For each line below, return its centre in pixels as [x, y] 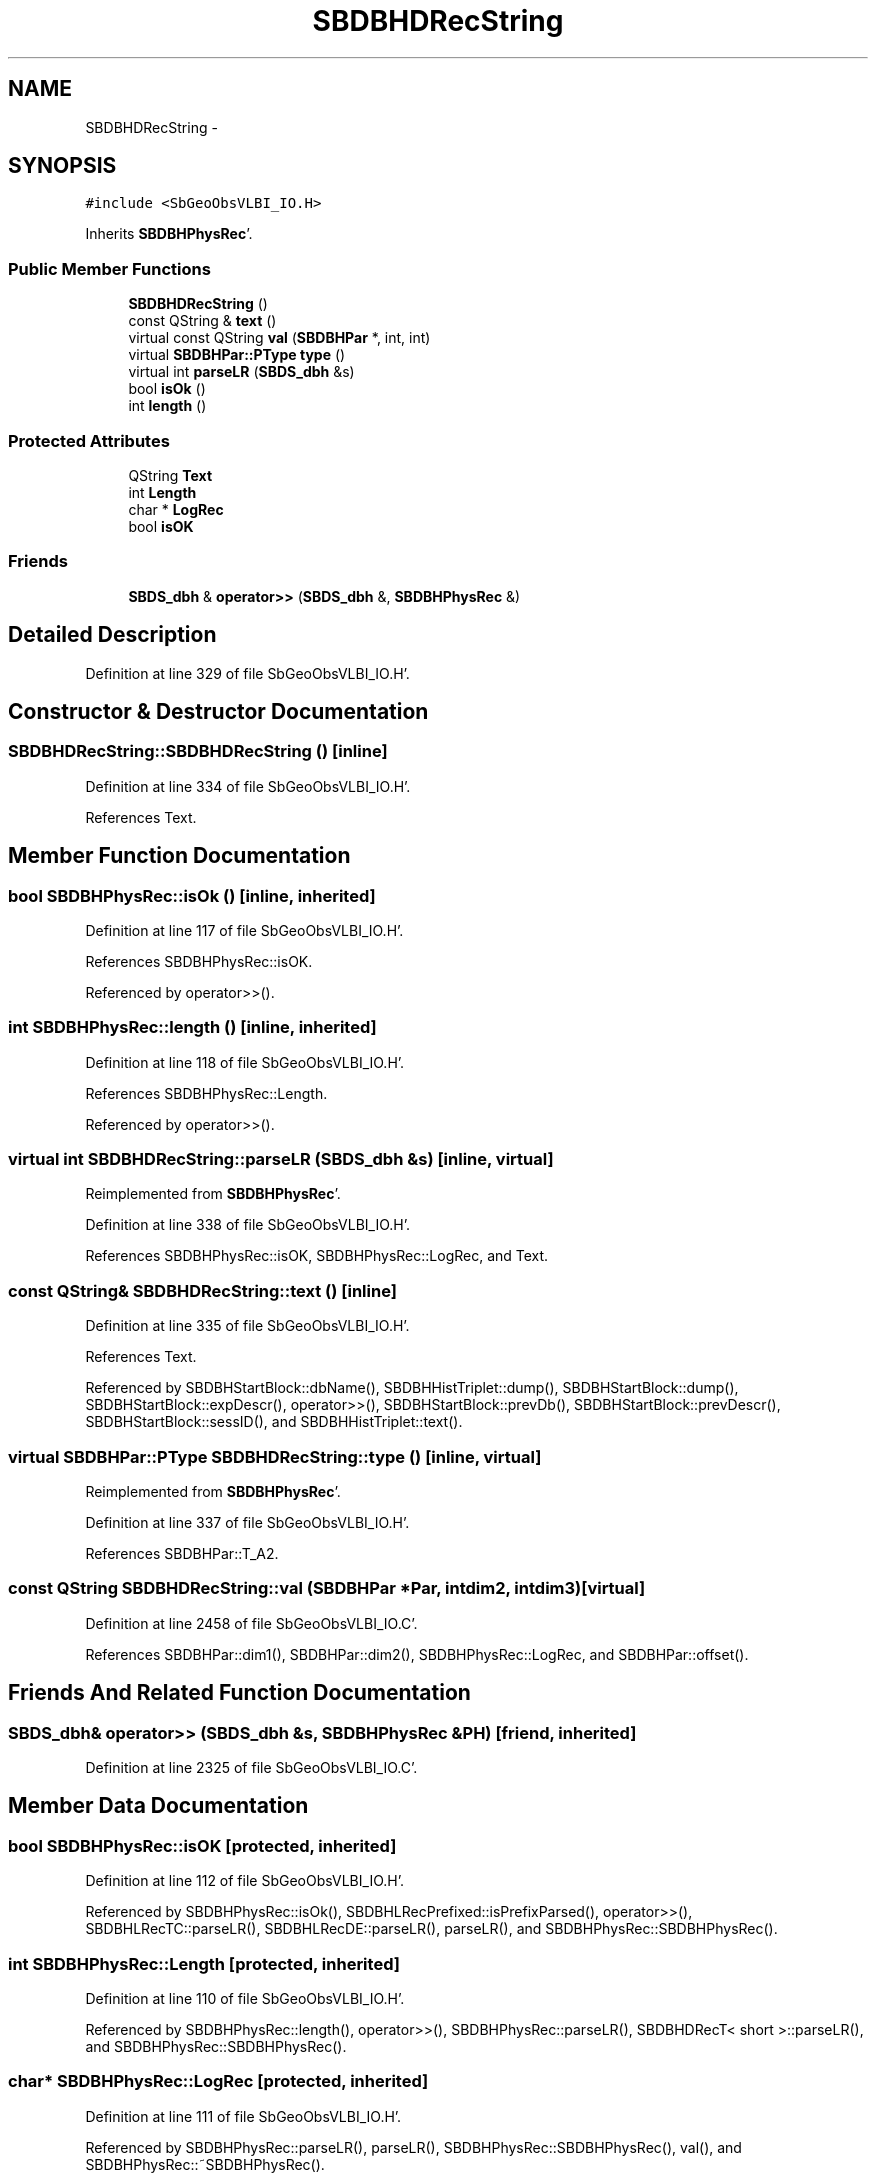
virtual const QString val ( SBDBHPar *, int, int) [279, 338]
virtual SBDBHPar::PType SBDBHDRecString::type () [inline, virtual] [275, 1456]
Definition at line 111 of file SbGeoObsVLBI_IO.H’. [243, 2116]
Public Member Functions [109, 268]
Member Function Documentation [179, 856]
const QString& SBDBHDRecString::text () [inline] [202, 1290]
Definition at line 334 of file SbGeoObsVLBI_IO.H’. [248, 786]
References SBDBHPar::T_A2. [182, 1553]
